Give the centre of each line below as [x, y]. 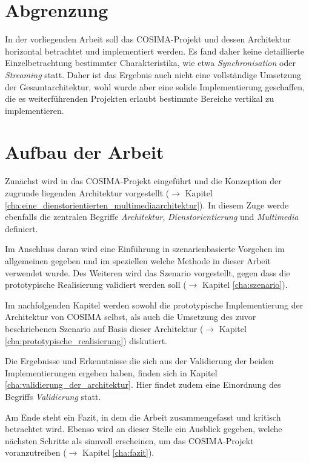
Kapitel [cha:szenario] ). [245, 285]
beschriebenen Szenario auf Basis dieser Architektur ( [104, 328]
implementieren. [35, 110]
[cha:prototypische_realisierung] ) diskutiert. [86, 340]
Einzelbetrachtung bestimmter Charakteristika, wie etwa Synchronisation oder [150, 63]
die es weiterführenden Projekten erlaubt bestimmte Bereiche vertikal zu [140, 98]
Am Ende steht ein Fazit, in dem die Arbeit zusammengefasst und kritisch [143, 417]
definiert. [22, 228]
